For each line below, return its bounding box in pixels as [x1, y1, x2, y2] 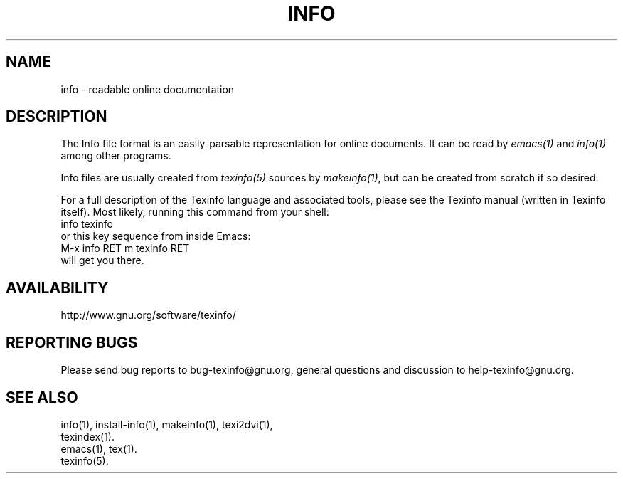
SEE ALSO [6, 388, 78, 406]
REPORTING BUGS [6, 333, 138, 352]
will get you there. [60, 254, 144, 267]
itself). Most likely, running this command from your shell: [60, 206, 329, 219]
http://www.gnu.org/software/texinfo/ [60, 309, 236, 322]
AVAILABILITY [6, 278, 109, 297]
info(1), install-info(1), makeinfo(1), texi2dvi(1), [60, 418, 273, 431]
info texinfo [60, 218, 113, 231]
